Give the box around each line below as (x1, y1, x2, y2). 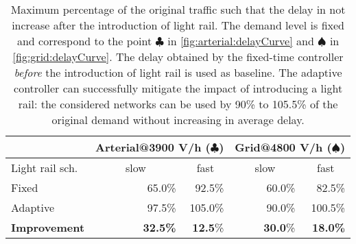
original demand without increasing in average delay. (51, 112, 305, 127)
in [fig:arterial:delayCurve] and (167, 33, 314, 49)
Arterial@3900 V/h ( (95, 139, 211, 155)
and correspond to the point (16, 33, 152, 49)
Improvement (11, 219, 85, 235)
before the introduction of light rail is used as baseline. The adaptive (14, 64, 342, 80)
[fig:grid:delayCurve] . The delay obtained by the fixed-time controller (12, 49, 344, 64)
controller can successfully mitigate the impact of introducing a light (14, 80, 343, 96)
